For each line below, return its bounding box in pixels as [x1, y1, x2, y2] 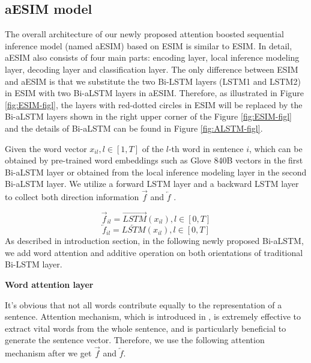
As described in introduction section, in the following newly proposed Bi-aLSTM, [5, 234, 304, 247]
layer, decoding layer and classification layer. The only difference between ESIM [5, 63, 298, 75]
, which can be [249, 142, 303, 154]
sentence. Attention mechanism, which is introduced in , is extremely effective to [5, 310, 301, 323]
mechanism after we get [5, 347, 92, 359]
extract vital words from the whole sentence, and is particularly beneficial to [5, 322, 286, 334]
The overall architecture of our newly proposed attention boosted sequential [5, 28, 284, 40]
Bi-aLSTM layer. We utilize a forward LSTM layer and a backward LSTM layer [5, 177, 299, 190]
